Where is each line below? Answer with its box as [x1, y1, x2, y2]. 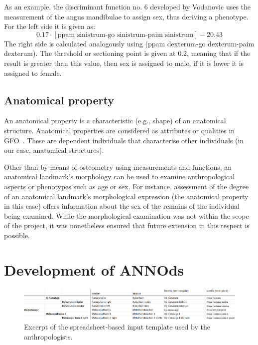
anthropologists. [24, 331, 73, 342]
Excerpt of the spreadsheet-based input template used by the [24, 321, 210, 332]
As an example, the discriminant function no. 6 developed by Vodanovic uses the [4, 1, 251, 11]
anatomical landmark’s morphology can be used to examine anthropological [4, 171, 235, 182]
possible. [4, 230, 30, 240]
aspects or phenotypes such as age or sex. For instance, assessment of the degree [4, 181, 249, 191]
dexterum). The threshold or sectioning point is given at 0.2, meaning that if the [4, 48, 251, 58]
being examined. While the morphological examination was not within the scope [4, 210, 249, 221]
